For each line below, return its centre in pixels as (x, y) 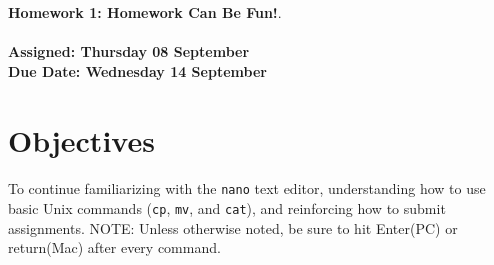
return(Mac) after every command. (114, 247)
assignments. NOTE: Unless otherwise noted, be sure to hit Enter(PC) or (233, 227)
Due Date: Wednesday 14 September (137, 70)
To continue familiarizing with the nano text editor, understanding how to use (247, 188)
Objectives (81, 139)
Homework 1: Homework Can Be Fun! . (145, 12)
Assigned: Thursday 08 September (129, 51)
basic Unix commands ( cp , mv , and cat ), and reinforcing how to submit (227, 208)
